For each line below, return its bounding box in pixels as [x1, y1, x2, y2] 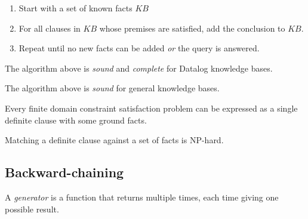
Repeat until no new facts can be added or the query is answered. [19, 42, 260, 54]
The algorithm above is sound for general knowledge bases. [5, 82, 220, 94]
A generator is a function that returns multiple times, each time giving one [5, 190, 279, 203]
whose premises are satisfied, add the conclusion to [99, 21, 285, 34]
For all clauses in [19, 21, 81, 34]
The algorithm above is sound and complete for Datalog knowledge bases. [5, 61, 273, 74]
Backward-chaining [5, 163, 124, 181]
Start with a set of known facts [19, 2, 133, 14]
